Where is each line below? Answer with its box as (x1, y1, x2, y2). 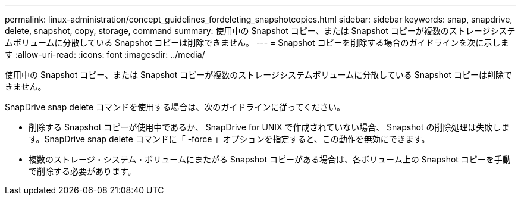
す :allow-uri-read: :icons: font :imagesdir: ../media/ (5, 49, 205, 60)
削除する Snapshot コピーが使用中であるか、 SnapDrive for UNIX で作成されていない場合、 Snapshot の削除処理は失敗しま (29, 122, 510, 132)
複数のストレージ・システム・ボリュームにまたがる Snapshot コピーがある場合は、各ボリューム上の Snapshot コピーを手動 (29, 154, 511, 164)
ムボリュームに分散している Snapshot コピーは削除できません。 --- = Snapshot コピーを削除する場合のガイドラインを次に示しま (5, 37, 509, 48)
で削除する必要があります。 (29, 166, 136, 176)
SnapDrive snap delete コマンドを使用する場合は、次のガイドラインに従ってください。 (5, 102, 346, 112)
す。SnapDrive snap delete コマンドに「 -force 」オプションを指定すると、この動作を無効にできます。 (29, 134, 430, 144)
